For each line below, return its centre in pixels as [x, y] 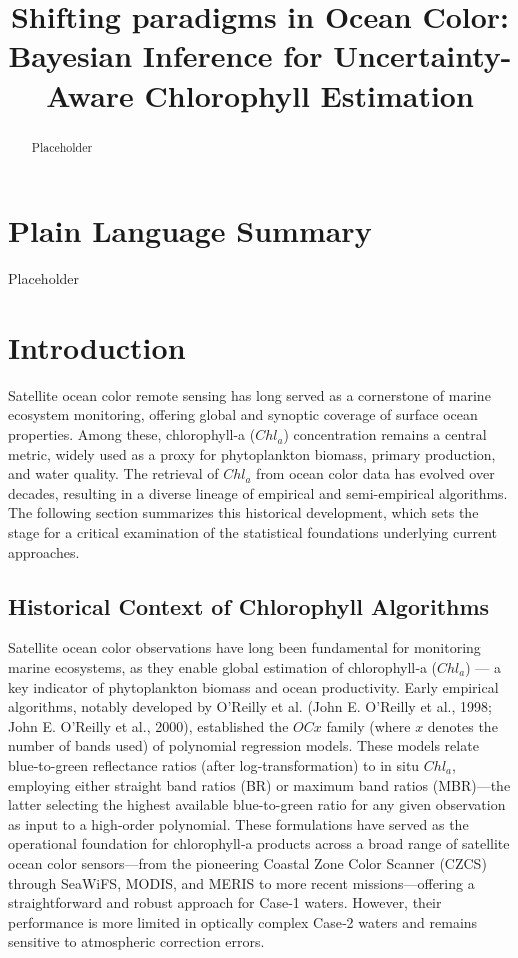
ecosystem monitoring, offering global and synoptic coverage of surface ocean [243, 414]
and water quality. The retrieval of [113, 473]
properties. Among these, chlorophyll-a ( [132, 434]
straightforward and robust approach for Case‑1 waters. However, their [225, 902]
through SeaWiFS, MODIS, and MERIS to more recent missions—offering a [241, 882]
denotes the [462, 725]
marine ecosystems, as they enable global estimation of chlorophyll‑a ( [222, 667]
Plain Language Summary [190, 230]
